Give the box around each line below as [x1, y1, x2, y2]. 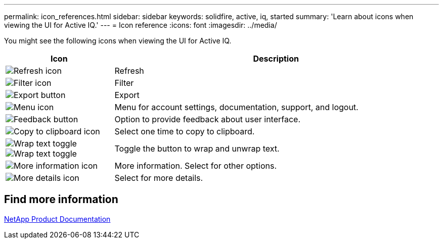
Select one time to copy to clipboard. [114, 126, 255, 136]
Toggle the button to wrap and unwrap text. [114, 143, 280, 154]
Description [253, 54, 299, 64]
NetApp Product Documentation [4, 214, 111, 223]
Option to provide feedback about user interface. [114, 114, 301, 124]
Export [114, 90, 140, 100]
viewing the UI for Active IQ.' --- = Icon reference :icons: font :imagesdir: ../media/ [4, 21, 277, 29]
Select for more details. [114, 173, 203, 183]
